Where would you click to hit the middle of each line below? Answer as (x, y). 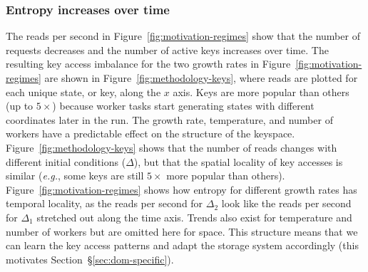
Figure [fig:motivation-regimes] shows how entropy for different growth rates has (182, 189)
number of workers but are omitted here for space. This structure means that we (182, 231)
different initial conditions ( (66, 161)
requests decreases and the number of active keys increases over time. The (167, 49)
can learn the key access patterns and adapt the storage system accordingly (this (182, 245)
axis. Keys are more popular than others (261, 91)
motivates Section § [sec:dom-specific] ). (90, 259)
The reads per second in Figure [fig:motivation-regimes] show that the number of (183, 36)
